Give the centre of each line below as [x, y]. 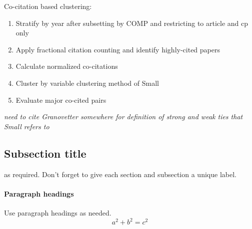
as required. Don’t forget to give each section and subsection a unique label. [120, 174]
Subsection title [45, 153]
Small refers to [27, 126]
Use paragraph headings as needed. [58, 212]
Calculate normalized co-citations [67, 66]
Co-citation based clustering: [48, 6]
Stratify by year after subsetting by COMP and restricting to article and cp [132, 23]
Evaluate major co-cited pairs [61, 100]
